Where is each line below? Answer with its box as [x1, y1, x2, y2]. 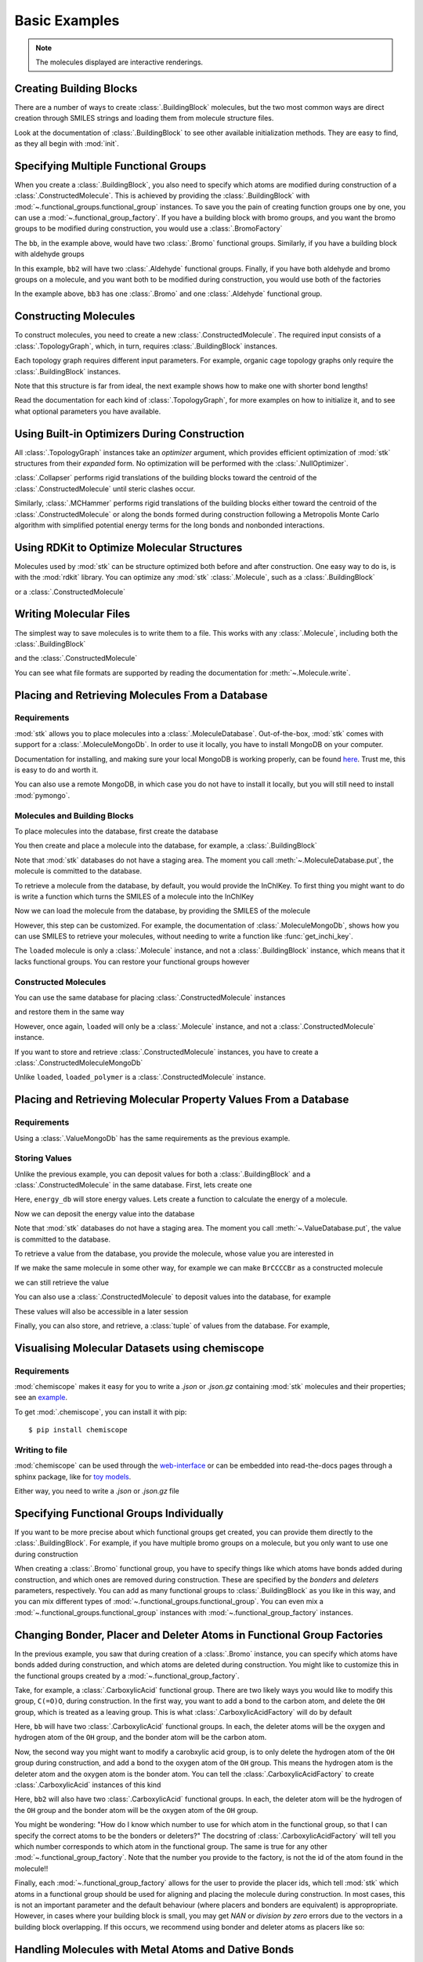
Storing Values [14, 1153, 72, 1164]
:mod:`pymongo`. [14, 790, 70, 800]
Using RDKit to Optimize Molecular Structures [14, 541, 243, 554]
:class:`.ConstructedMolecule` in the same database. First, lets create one [14, 1180, 252, 1190]
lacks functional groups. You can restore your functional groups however [14, 957, 250, 966]
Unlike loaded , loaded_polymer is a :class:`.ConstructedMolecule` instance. [14, 1072, 266, 1082]
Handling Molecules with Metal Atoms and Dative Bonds [14, 1942, 295, 1956]
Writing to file [14, 1445, 68, 1456]
